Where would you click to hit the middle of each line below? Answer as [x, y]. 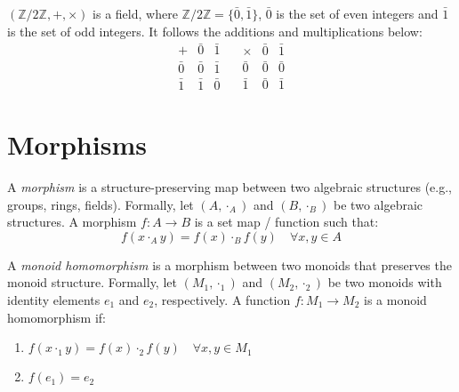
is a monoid [395, 300]
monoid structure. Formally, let [92, 282]
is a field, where [135, 13]
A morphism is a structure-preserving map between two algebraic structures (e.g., [229, 187]
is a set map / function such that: [286, 222]
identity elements [54, 300]
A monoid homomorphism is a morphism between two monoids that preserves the [229, 264]
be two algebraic [378, 204]
